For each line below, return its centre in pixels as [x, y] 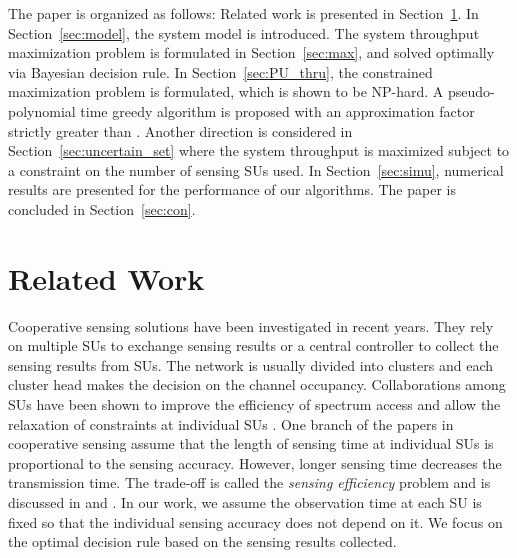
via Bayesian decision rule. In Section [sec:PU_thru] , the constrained [220, 71]
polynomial [42, 110]
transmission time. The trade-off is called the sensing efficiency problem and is [249, 482]
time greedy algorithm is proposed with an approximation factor [277, 110]
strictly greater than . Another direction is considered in [180, 130]
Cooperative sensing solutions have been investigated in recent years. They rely [251, 325]
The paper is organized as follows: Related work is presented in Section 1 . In [243, 13]
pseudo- [471, 91]
